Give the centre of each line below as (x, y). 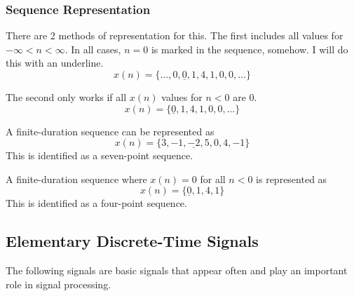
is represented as (292, 179)
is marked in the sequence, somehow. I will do (250, 49)
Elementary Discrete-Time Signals (132, 241)
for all (213, 179)
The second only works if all (66, 97)
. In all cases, (93, 49)
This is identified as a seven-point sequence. (100, 155)
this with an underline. (55, 63)
